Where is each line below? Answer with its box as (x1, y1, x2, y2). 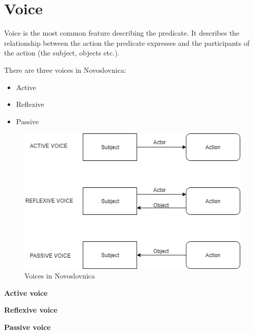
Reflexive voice (4, 304, 58, 315)
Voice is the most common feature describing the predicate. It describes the (4, 27, 240, 38)
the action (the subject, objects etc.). (4, 47, 120, 58)
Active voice (4, 287, 48, 298)
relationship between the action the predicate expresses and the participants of (4, 37, 249, 48)
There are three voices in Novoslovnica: (4, 64, 126, 75)
